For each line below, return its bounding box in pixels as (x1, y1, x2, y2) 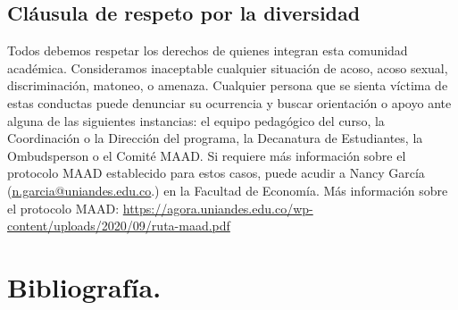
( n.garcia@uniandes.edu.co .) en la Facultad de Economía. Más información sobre (7, 180, 448, 199)
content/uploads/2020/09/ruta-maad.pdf (7, 216, 230, 235)
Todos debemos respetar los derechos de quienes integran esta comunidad (7, 41, 408, 60)
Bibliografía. (7, 268, 162, 305)
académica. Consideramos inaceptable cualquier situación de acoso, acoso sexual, (7, 58, 448, 77)
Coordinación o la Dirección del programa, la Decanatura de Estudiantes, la (7, 129, 423, 147)
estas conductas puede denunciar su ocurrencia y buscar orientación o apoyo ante (7, 93, 452, 112)
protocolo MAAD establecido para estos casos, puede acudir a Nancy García (7, 163, 425, 182)
